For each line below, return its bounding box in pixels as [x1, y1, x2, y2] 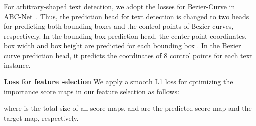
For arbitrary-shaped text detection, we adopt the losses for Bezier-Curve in [4, 1, 235, 11]
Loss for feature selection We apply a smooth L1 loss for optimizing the [4, 76, 233, 87]
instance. [4, 60, 31, 70]
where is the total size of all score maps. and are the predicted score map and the [4, 103, 252, 113]
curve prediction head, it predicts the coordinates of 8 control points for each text [4, 50, 253, 60]
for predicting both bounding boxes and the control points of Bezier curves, [4, 21, 234, 31]
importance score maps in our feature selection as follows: [4, 86, 179, 96]
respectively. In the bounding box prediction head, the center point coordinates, [4, 30, 247, 41]
